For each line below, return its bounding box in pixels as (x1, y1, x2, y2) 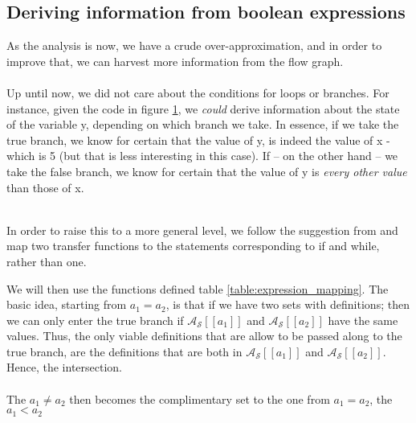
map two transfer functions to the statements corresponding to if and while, (6, 237, 380, 254)
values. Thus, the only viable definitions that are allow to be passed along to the (6, 327, 402, 344)
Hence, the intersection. (6, 359, 122, 376)
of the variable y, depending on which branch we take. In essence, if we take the (6, 116, 399, 133)
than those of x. (6, 179, 84, 195)
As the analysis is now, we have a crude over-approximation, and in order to (6, 37, 382, 54)
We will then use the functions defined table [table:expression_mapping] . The (6, 280, 389, 297)
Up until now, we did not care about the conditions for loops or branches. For (6, 84, 389, 101)
